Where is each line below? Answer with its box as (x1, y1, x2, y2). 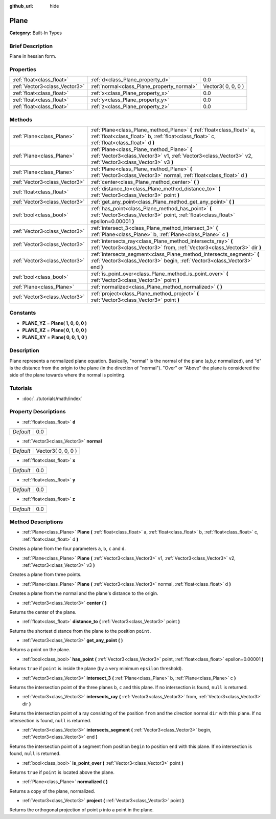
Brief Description (9, 42, 53, 50)
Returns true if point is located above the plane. (9, 769, 115, 775)
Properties (9, 65, 37, 73)
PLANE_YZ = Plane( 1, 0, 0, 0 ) (22, 320, 87, 326)
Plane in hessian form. (9, 53, 56, 59)
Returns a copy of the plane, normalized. (9, 788, 96, 794)
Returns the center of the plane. (9, 609, 77, 615)
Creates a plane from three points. (9, 571, 82, 578)
